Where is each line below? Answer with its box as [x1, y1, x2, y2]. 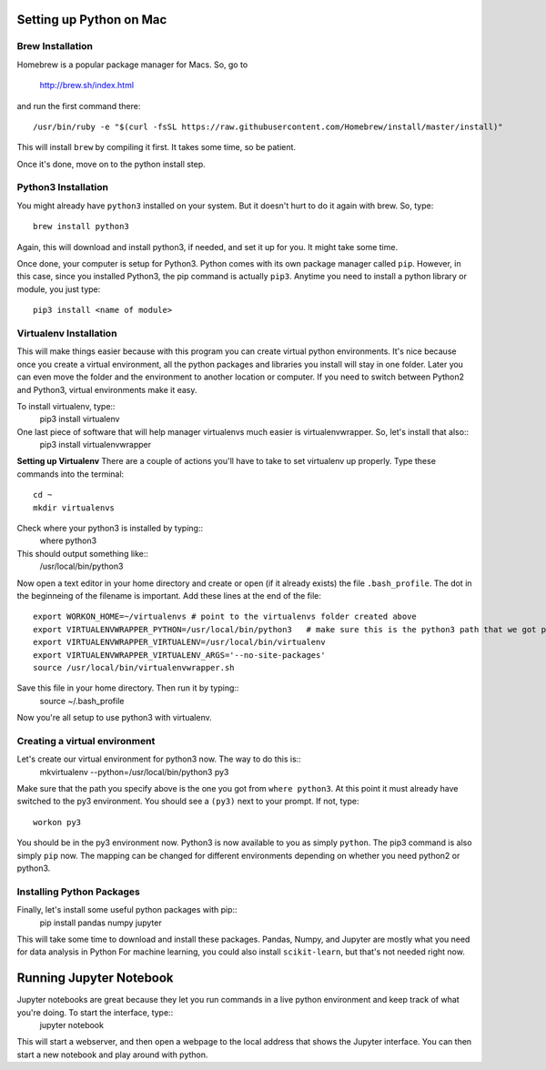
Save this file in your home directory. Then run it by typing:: [16, 682, 239, 693]
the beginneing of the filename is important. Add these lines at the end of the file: [16, 590, 322, 601]
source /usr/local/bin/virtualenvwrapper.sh [33, 662, 236, 672]
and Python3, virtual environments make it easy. [16, 384, 197, 395]
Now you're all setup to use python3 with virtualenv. [16, 712, 213, 723]
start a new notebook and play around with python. [16, 1049, 208, 1060]
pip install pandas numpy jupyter [39, 917, 163, 928]
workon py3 [33, 817, 82, 827]
